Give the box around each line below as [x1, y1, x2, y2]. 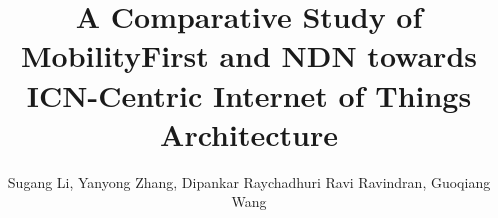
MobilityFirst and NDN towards [20, 35, 477, 76]
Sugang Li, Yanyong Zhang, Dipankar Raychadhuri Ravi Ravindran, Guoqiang [7, 171, 491, 192]
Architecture [160, 113, 338, 154]
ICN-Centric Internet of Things [26, 74, 472, 115]
